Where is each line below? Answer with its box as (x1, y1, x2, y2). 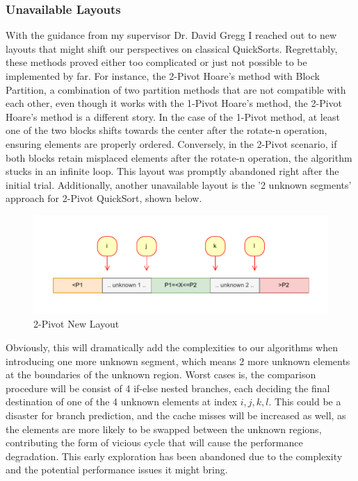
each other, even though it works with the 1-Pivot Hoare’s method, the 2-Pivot (6, 96, 343, 110)
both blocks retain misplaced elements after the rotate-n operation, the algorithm (6, 150, 352, 164)
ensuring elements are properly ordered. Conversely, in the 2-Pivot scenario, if (6, 136, 337, 151)
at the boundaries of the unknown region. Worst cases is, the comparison (6, 367, 316, 382)
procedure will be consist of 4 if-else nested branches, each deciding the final (6, 380, 330, 395)
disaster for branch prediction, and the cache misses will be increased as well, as (6, 407, 346, 422)
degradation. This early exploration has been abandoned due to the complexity (6, 448, 343, 463)
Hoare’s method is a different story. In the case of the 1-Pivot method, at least (6, 109, 340, 124)
